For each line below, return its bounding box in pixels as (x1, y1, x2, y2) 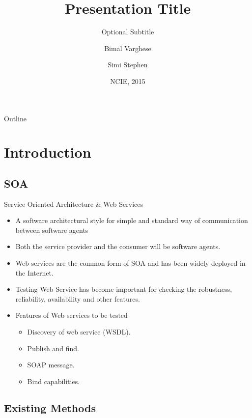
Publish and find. (27, 343, 79, 353)
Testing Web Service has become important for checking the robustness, (15, 284, 232, 294)
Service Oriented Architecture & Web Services (4, 198, 143, 209)
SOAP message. (27, 360, 75, 370)
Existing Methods (4, 400, 96, 415)
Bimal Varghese (104, 43, 151, 53)
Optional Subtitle (101, 27, 154, 37)
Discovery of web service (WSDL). (27, 327, 131, 337)
